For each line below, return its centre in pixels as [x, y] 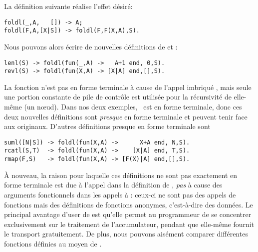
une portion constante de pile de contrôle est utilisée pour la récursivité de [118, 97]
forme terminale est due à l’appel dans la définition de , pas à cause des [113, 185]
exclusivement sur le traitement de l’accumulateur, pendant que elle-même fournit [129, 224]
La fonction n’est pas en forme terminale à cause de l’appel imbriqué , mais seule [128, 87]
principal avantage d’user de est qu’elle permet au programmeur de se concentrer [128, 214]
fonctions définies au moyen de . [53, 243]
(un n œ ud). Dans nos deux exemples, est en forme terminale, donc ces [133, 106]
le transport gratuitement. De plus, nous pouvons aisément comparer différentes [126, 234]
